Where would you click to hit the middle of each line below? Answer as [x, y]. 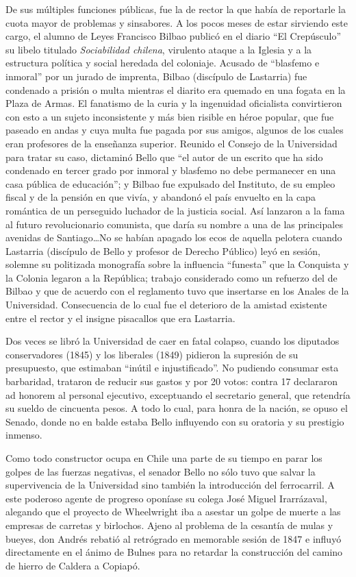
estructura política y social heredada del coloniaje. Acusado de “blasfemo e [163, 63]
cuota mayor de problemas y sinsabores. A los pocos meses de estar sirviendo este [177, 22]
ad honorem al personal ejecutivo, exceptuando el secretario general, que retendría [178, 394]
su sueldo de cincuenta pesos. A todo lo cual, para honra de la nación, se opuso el [177, 408]
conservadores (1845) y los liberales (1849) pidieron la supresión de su [152, 354]
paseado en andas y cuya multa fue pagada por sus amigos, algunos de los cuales [175, 130]
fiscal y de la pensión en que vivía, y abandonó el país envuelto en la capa [161, 197]
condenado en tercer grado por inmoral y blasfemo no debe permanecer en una [171, 170]
